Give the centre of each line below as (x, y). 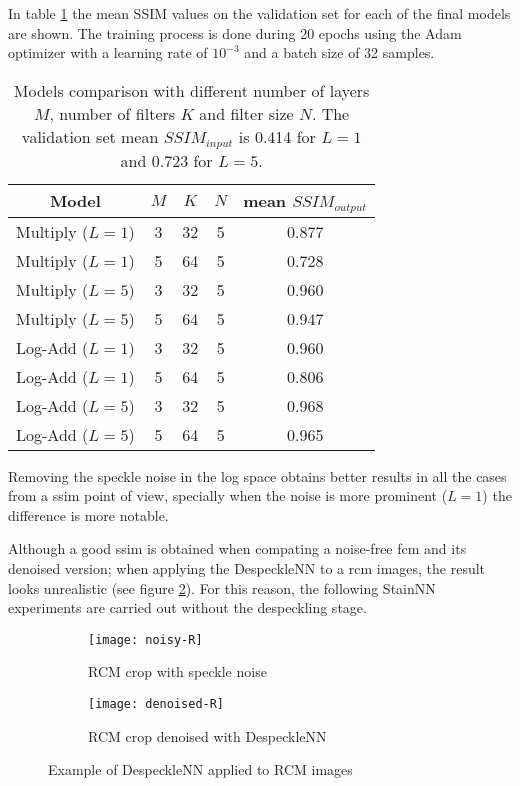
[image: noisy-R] (145, 639)
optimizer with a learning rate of (108, 52)
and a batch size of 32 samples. (339, 52)
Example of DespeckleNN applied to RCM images (200, 769)
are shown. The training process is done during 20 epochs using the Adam (235, 32)
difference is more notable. (88, 514)
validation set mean (90, 136)
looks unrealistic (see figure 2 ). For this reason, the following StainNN (222, 587)
